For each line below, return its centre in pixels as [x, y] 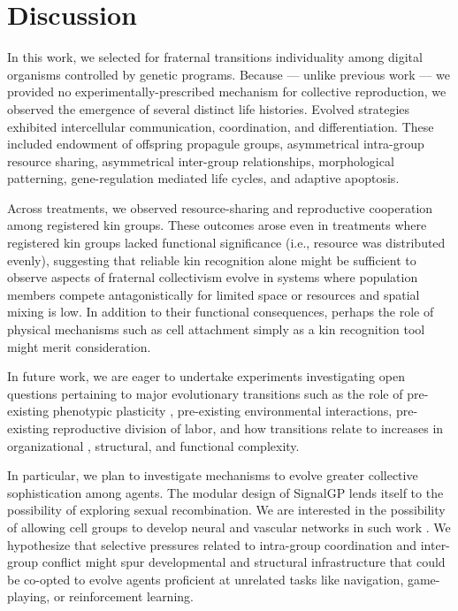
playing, [29, 596]
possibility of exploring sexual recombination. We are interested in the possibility [226, 510]
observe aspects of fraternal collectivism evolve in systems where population [213, 277]
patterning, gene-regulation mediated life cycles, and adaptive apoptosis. [203, 178]
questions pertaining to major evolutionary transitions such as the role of [205, 393]
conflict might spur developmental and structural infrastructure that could [244, 562]
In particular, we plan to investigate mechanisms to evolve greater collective [213, 475]
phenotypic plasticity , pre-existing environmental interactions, [222, 411]
